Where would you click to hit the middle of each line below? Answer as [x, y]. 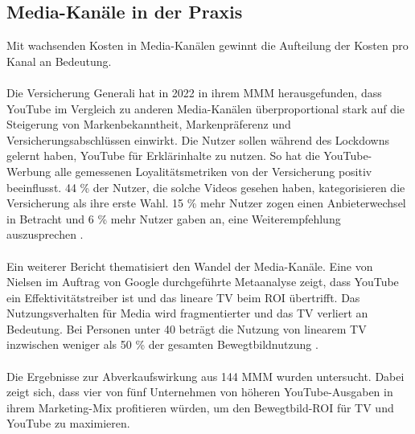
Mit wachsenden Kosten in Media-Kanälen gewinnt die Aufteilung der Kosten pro [207, 45]
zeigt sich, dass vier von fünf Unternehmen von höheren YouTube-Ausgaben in [200, 392]
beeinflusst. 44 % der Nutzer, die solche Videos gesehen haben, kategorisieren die [206, 187]
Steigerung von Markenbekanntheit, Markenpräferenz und [149, 124]
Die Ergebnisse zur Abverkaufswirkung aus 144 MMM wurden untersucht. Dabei [205, 376]
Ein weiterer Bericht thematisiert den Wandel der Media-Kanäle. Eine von [190, 266]
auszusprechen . [45, 234]
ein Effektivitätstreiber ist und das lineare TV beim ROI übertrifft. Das [183, 297]
